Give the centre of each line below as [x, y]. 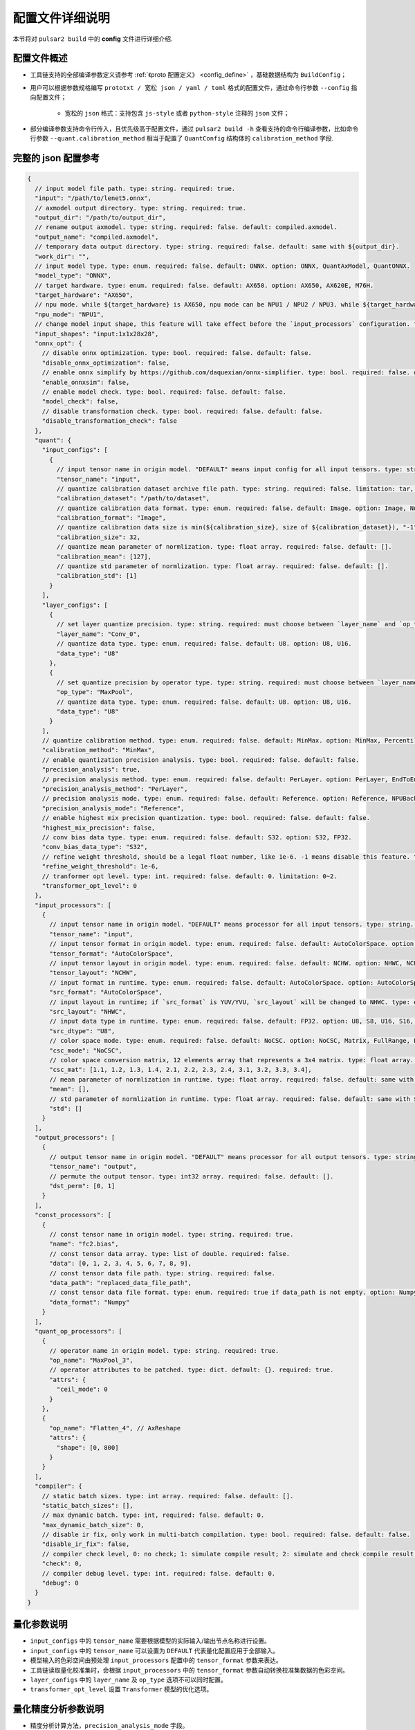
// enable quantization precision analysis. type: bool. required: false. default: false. [201, 760]
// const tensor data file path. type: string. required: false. [163, 1273]
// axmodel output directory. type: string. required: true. [141, 208]
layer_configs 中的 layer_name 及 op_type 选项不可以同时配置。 [129, 1679]
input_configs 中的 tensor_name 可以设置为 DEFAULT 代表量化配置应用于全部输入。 [155, 1650]
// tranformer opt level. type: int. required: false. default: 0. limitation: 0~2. [190, 876]
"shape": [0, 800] [87, 1447]
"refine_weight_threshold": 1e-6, [100, 866]
